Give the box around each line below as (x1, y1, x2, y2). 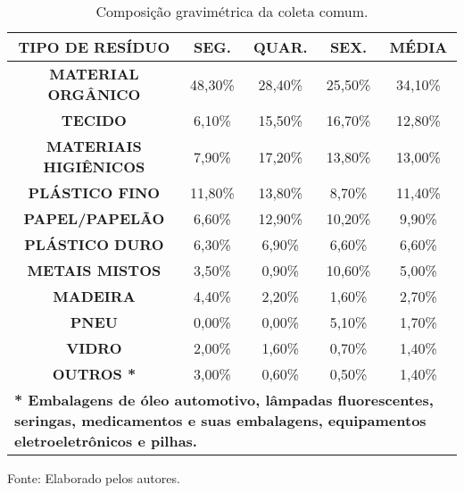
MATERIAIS (46, 136, 142, 156)
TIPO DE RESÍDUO (18, 37, 170, 57)
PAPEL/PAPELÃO (23, 208, 165, 229)
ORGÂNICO (47, 84, 141, 104)
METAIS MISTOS (27, 260, 162, 280)
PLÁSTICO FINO (28, 182, 161, 203)
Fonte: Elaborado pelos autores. (7, 469, 180, 487)
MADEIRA (53, 286, 136, 306)
